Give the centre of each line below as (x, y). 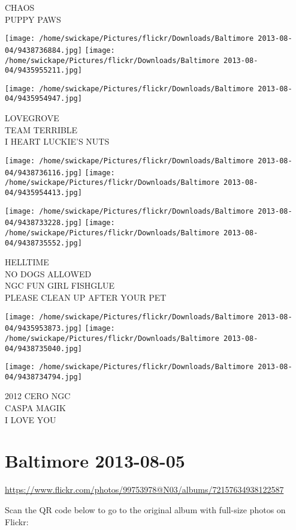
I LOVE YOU (31, 419)
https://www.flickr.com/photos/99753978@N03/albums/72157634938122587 (144, 489)
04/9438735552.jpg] (43, 243)
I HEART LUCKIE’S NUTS (57, 141)
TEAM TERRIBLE (41, 129)
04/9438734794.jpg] (43, 377)
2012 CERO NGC (38, 396)
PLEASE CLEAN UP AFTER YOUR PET (86, 297)
